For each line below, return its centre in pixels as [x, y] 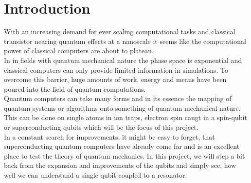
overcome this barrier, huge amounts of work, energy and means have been [115, 79]
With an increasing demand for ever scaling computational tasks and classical [120, 31]
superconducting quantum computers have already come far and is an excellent [122, 146]
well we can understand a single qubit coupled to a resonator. [96, 175]
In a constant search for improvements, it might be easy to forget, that [109, 136]
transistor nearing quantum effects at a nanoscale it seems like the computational [125, 41]
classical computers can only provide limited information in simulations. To [116, 70]
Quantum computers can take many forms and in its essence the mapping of [118, 98]
